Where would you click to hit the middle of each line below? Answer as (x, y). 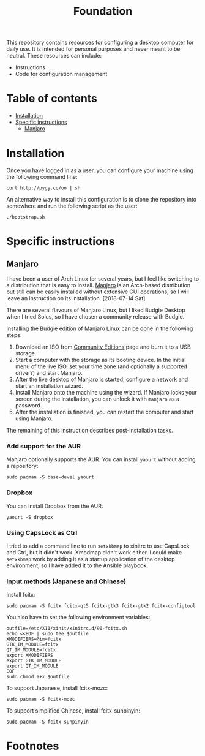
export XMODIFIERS (30, 656)
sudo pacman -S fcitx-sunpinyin (47, 722)
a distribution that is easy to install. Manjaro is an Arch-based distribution (99, 285)
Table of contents (52, 99)
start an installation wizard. (49, 386)
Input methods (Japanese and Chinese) (66, 581)
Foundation (103, 11)
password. (28, 406)
